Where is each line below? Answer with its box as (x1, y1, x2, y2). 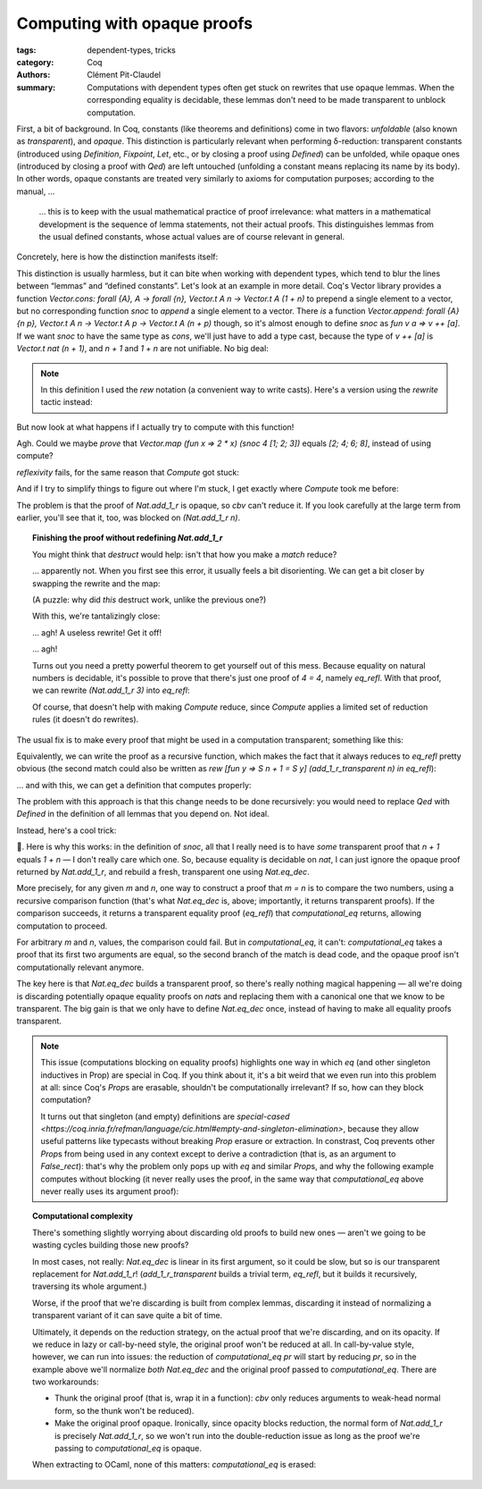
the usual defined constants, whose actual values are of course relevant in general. (38, 231, 345, 242)
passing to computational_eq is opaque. (54, 1443, 203, 1454)
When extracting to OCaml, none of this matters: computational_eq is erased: (32, 1460, 317, 1470)
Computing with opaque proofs (16, 13, 253, 33)
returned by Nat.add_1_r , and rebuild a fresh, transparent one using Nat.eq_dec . (16, 867, 310, 878)
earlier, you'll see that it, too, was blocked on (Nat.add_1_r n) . (16, 512, 241, 523)
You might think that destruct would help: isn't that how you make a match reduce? (32, 549, 337, 559)
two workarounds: (32, 1376, 99, 1387)
